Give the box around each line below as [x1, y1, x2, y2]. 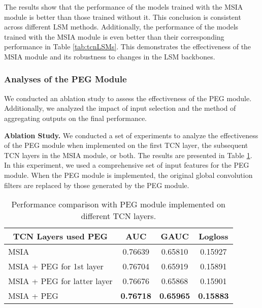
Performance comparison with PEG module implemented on [11, 198, 225, 210]
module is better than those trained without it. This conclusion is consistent [4, 11, 241, 22]
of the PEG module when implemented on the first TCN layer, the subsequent [4, 140, 248, 150]
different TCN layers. [81, 210, 156, 222]
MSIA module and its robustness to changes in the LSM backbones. [4, 51, 215, 61]
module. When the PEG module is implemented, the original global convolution [4, 169, 253, 180]
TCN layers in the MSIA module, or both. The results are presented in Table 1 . [4, 149, 252, 160]
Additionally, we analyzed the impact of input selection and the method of [4, 103, 236, 113]
